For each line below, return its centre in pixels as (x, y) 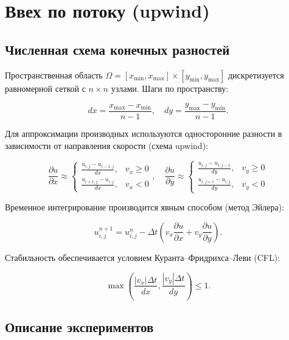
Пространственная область (54, 75)
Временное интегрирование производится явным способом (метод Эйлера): (144, 207)
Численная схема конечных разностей (117, 49)
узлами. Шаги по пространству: (170, 88)
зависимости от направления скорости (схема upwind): (106, 145)
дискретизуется (256, 75)
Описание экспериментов (79, 326)
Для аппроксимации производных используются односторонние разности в (144, 133)
